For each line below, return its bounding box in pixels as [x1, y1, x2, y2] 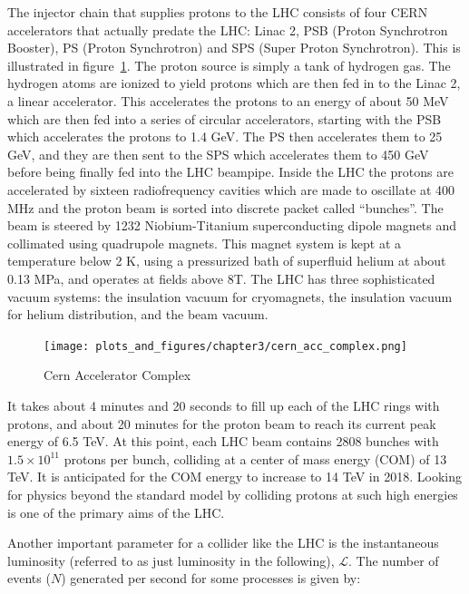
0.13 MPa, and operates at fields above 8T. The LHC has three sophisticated [7, 268, 435, 287]
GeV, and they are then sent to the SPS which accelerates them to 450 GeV [7, 144, 429, 163]
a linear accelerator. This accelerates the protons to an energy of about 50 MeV [7, 91, 449, 110]
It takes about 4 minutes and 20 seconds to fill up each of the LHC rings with [7, 395, 440, 414]
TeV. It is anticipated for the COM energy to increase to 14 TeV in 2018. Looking [7, 467, 462, 486]
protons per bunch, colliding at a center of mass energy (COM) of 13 [64, 449, 447, 468]
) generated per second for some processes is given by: [61, 569, 361, 588]
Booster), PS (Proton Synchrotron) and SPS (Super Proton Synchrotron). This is [7, 38, 461, 57]
